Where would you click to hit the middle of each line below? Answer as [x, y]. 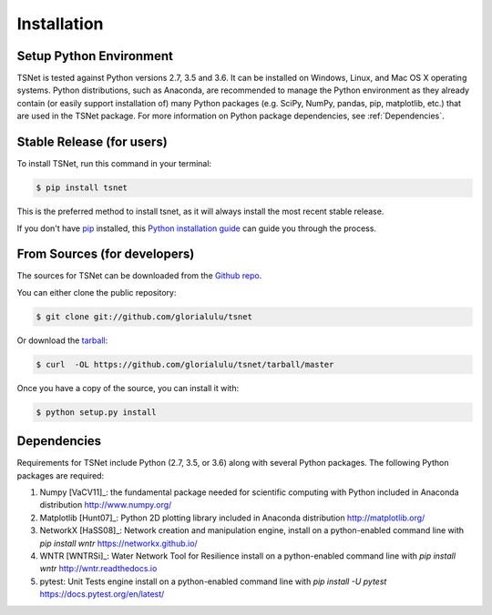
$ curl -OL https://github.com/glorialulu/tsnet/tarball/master [185, 364]
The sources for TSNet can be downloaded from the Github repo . [139, 276]
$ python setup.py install [96, 412]
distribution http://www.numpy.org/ [106, 505]
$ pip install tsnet [82, 188]
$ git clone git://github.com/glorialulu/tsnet [144, 317]
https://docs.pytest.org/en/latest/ [102, 594]
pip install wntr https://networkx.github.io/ [118, 543]
